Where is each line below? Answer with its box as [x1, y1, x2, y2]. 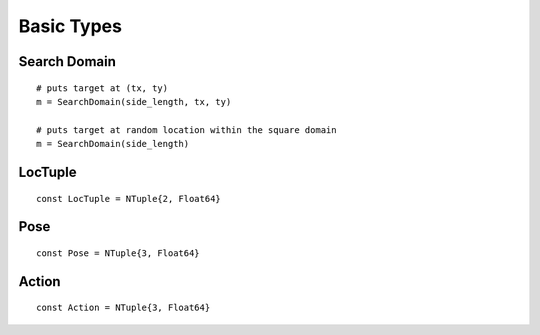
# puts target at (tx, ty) [36, 82, 169, 94]
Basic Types [18, 15, 122, 37]
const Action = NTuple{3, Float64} [36, 302, 211, 314]
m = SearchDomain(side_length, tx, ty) [36, 96, 232, 107]
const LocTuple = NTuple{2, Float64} [36, 193, 222, 204]
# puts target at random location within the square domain [36, 124, 337, 135]
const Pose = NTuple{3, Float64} [36, 247, 200, 259]
